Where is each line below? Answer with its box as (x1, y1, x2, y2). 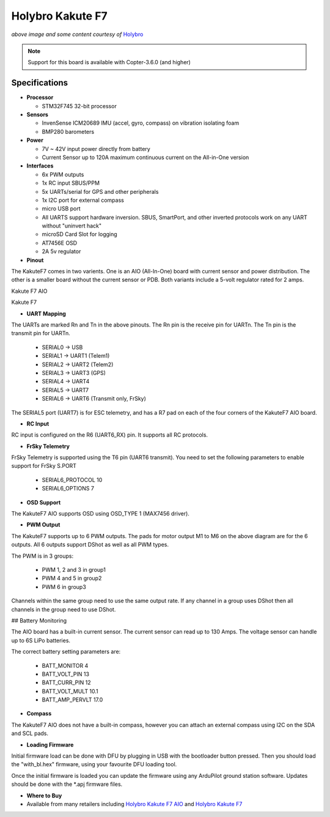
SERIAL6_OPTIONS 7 (42, 485, 95, 492)
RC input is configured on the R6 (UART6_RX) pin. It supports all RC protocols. (11, 431, 208, 438)
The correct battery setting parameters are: (11, 648, 121, 656)
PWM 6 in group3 (42, 583, 87, 590)
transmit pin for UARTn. (11, 330, 70, 337)
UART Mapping (26, 309, 67, 317)
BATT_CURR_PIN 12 (42, 679, 91, 686)
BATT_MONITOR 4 (42, 662, 89, 669)
